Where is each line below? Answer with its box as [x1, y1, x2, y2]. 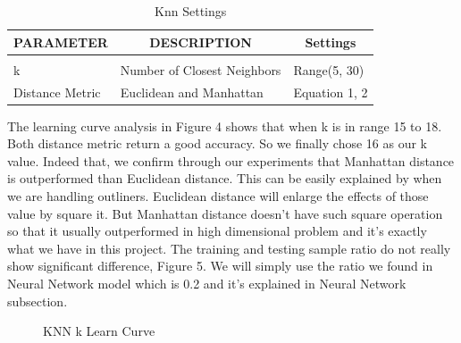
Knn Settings [155, 2, 227, 20]
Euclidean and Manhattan [120, 82, 264, 101]
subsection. [7, 291, 68, 310]
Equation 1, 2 [293, 82, 368, 101]
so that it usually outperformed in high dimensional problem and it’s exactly [7, 222, 427, 240]
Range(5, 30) [293, 60, 365, 79]
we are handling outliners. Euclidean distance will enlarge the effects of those [7, 187, 429, 205]
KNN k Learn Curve [43, 322, 155, 340]
